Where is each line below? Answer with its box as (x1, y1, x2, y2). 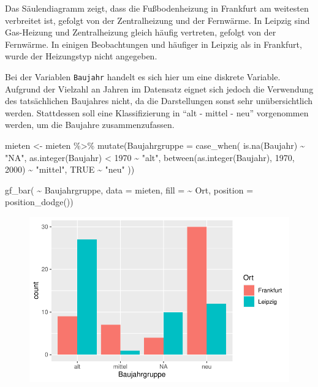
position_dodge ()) (5, 195, 74, 208)
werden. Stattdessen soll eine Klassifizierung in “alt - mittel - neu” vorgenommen (5, 106, 309, 119)
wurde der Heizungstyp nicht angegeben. (5, 50, 157, 62)
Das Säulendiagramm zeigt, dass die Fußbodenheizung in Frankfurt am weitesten (5, 2, 309, 14)
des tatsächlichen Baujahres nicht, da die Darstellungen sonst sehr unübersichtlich (5, 94, 313, 107)
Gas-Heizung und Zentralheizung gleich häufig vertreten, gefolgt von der (5, 26, 276, 39)
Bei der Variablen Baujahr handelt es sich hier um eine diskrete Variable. (5, 70, 281, 83)
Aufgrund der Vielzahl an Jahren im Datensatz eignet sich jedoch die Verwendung (5, 82, 314, 95)
